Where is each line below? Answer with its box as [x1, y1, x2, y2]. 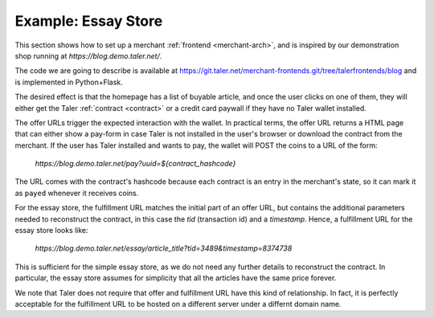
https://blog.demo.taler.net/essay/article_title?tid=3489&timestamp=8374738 [35, 243, 293, 253]
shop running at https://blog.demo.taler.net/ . [14, 51, 162, 60]
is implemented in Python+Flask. [14, 77, 124, 87]
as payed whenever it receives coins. [14, 188, 139, 198]
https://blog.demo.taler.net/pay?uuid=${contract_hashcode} [35, 159, 236, 169]
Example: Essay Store [14, 12, 163, 30]
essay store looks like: [14, 226, 88, 235]
